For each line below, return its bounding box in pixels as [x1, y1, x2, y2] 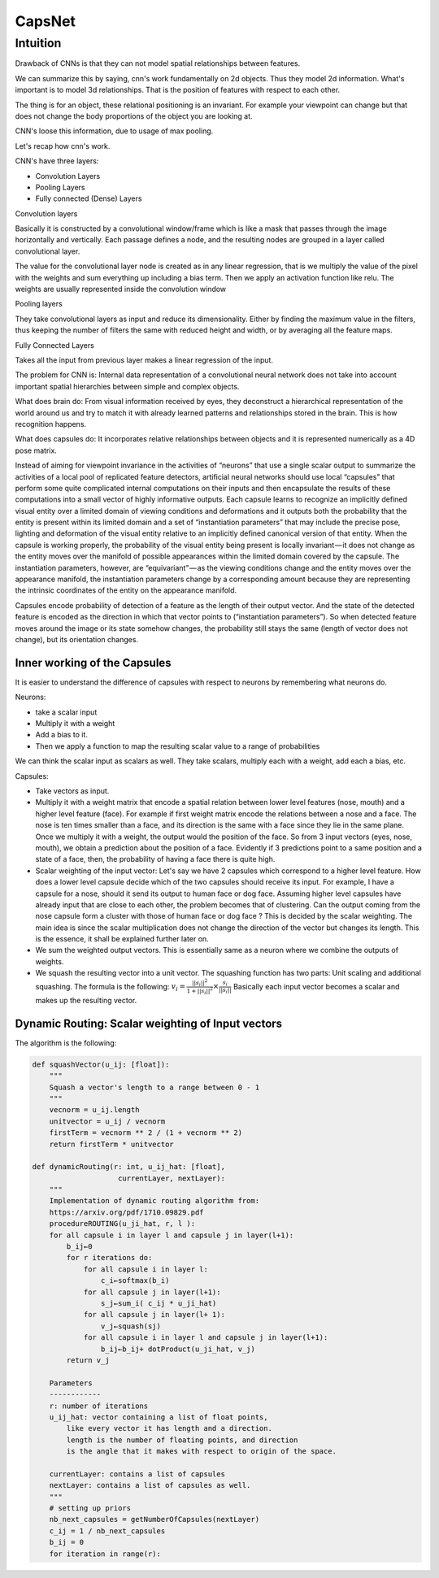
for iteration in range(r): [49, 1549, 162, 1558]
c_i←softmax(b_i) [100, 1276, 170, 1285]
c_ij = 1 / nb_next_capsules [49, 1526, 166, 1536]
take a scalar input [35, 707, 98, 717]
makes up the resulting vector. [35, 995, 137, 1005]
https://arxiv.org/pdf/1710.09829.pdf [49, 1207, 204, 1217]
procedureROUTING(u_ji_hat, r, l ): [49, 1219, 195, 1228]
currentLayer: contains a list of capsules [49, 1469, 225, 1479]
